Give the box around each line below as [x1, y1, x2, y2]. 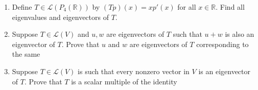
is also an [225, 29, 254, 39]
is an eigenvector [198, 65, 250, 76]
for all [177, 2, 196, 12]
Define [12, 2, 32, 12]
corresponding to [196, 38, 249, 49]
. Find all [216, 2, 245, 12]
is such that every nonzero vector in [78, 65, 190, 76]
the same [12, 49, 40, 59]
